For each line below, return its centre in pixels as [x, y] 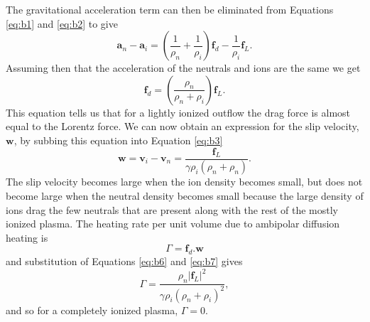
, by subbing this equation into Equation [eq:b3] [118, 140]
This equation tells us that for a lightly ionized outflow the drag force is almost [178, 112]
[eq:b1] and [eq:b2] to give [62, 23]
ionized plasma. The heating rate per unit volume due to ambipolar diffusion [173, 224]
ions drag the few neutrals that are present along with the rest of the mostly [172, 209]
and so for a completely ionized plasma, [92, 310]
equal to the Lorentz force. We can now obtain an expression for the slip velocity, [183, 126]
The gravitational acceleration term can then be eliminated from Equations [170, 9]
